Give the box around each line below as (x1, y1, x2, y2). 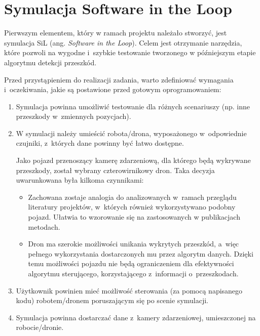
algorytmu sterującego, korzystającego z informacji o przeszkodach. (28, 268, 239, 278)
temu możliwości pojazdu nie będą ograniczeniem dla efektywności (28, 258, 234, 269)
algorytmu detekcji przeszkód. (4, 57, 97, 67)
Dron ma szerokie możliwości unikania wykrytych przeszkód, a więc (28, 238, 239, 249)
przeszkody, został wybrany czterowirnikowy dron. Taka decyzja (16, 164, 215, 175)
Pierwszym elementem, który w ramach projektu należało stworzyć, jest (4, 27, 227, 38)
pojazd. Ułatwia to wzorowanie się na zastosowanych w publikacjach (28, 212, 240, 222)
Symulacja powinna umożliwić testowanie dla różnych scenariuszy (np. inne (16, 101, 250, 111)
